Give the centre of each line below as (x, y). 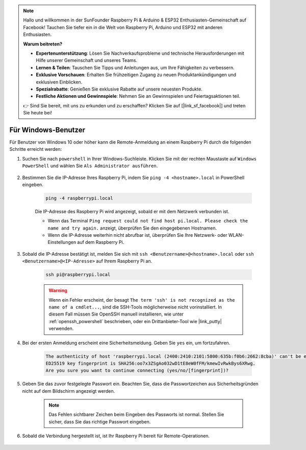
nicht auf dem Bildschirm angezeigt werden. (69, 391)
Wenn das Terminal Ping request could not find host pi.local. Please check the (148, 221)
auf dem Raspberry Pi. (101, 242)
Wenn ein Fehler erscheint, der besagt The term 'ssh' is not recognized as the (142, 300)
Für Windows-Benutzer (47, 130)
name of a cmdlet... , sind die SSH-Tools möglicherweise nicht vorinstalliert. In (135, 307)
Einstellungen (62, 242)
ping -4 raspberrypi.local (79, 198)
